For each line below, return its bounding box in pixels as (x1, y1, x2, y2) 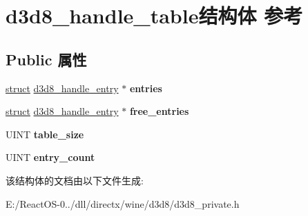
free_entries (129, 104, 189, 118)
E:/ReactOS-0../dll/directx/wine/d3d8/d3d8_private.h (6, 196, 240, 210)
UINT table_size (6, 127, 84, 141)
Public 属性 (6, 48, 87, 69)
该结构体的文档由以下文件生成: (6, 173, 144, 187)
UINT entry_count (6, 150, 95, 164)
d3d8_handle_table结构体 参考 (6, 1, 303, 30)
